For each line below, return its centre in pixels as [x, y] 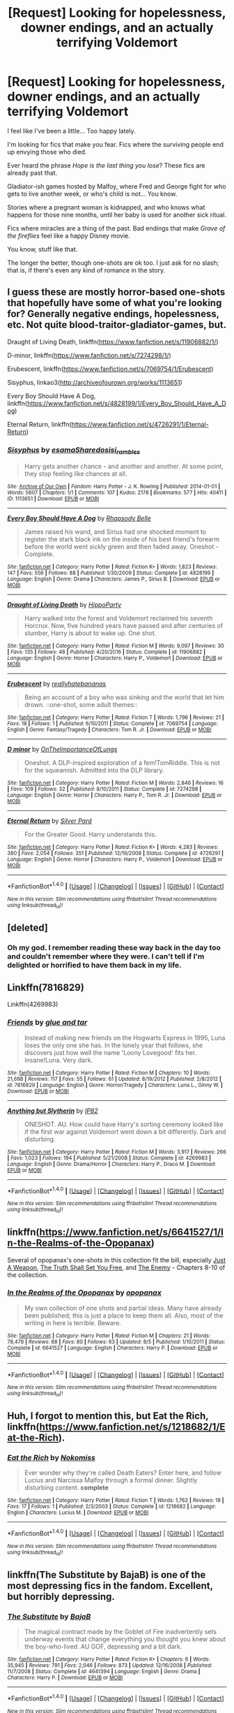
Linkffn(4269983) [33, 1005]
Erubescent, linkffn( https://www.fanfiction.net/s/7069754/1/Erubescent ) [110, 369]
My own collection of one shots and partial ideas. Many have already [123, 1308]
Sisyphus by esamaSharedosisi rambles [74, 450]
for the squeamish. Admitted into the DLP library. [94, 771]
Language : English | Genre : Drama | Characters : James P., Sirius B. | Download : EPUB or [114, 579]
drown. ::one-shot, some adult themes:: [81, 705]
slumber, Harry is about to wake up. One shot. [90, 633]
